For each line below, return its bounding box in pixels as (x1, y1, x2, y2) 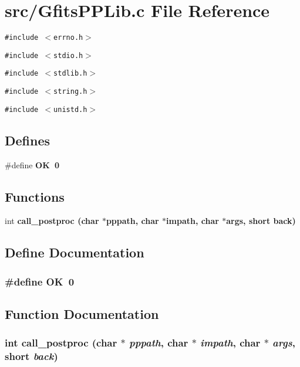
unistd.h (53, 105, 87, 114)
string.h (53, 87, 87, 96)
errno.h (53, 33, 83, 42)
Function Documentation (5, 305, 159, 323)
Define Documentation (5, 243, 144, 261)
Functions (5, 187, 65, 205)
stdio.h (53, 51, 83, 60)
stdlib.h (53, 69, 87, 78)
